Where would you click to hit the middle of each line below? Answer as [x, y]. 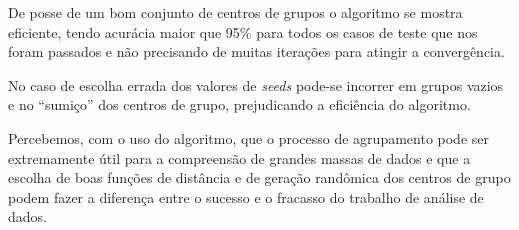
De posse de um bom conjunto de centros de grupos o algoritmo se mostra [235, 12]
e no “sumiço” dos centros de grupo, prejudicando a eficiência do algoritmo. [239, 104]
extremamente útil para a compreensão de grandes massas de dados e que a [239, 157]
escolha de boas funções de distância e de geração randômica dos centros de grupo [259, 177]
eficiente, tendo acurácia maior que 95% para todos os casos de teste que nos [243, 31]
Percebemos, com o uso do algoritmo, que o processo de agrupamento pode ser [248, 137]
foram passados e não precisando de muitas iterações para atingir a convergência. [256, 51]
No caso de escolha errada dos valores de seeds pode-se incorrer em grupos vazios [256, 84]
